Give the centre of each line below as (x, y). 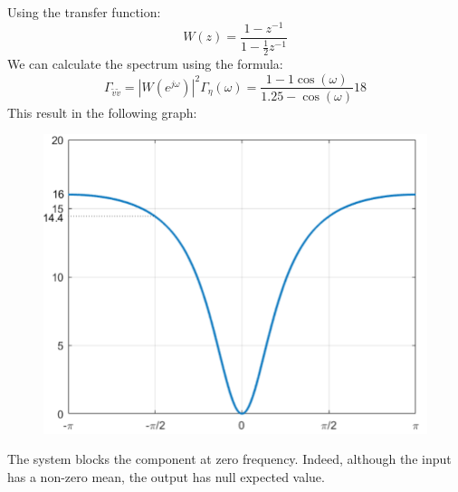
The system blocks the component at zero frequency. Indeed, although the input (229, 459)
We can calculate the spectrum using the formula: (145, 63)
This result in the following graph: (102, 112)
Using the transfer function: (84, 12)
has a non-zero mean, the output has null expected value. (166, 477)
